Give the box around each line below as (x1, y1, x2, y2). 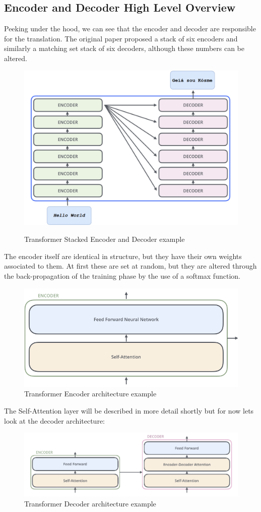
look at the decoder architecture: (4, 415, 105, 426)
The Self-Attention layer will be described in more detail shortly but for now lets (4, 405, 254, 416)
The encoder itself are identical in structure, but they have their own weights (4, 250, 242, 261)
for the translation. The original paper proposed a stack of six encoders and (4, 33, 238, 43)
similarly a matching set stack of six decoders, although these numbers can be (4, 43, 245, 54)
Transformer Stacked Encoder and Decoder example (24, 234, 185, 244)
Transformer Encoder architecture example (24, 388, 157, 399)
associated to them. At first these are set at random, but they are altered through (4, 261, 257, 271)
